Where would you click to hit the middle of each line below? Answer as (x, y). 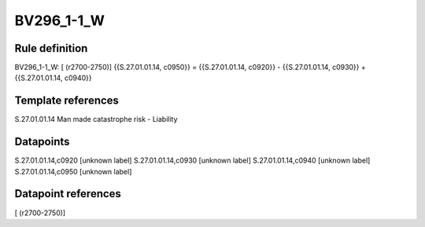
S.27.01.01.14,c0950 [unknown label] (73, 171)
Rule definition (51, 48)
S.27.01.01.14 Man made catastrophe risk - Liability (96, 119)
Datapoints (42, 142)
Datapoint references (68, 194)
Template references (67, 101)
